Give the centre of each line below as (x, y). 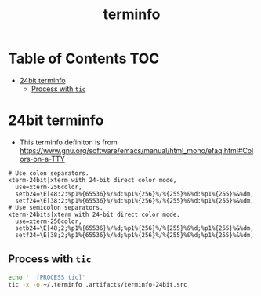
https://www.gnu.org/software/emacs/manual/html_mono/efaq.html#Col (136, 150)
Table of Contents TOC (84, 58)
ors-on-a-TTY (42, 159)
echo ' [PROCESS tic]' (47, 277)
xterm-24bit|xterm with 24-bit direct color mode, (92, 180)
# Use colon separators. (49, 173)
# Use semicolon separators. (56, 207)
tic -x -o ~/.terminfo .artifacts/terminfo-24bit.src (98, 284)
